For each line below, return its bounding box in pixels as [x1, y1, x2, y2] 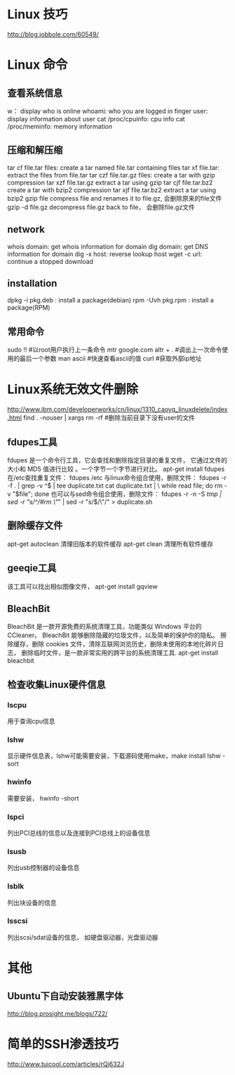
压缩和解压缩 [7, 145, 63, 156]
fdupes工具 [7, 436, 58, 448]
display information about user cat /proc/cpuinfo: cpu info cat [7, 114, 185, 123]
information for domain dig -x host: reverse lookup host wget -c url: [7, 250, 202, 258]
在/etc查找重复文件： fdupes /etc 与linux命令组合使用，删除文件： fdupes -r [7, 473, 227, 481]
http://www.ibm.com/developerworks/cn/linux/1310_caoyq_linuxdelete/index [7, 405, 228, 414]
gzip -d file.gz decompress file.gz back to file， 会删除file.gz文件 [7, 203, 195, 211]
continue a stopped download [7, 257, 93, 265]
